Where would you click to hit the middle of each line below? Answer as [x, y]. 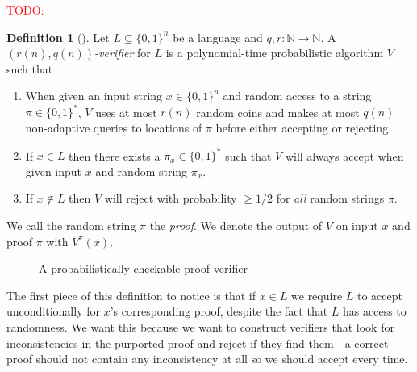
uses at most [126, 112]
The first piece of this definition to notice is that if [131, 295]
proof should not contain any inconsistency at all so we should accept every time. [207, 359]
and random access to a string [297, 96]
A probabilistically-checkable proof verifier [143, 268]
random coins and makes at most [278, 112]
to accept [379, 295]
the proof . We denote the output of [236, 225]
